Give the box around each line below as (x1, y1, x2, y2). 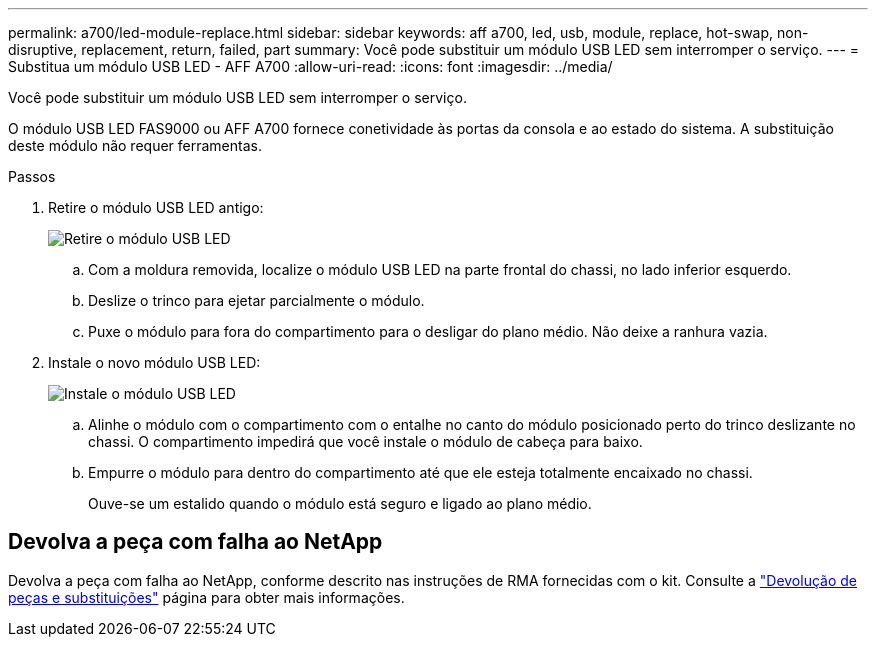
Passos (8, 168, 56, 185)
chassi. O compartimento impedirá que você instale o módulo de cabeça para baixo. (88, 433, 643, 450)
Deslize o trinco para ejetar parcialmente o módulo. (88, 292, 425, 309)
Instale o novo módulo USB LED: (48, 354, 261, 371)
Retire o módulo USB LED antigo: (48, 199, 264, 216)
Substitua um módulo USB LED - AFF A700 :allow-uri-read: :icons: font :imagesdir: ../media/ (8, 58, 613, 75)
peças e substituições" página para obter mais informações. (8, 588, 405, 606)
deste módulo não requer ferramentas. (8, 137, 262, 154)
